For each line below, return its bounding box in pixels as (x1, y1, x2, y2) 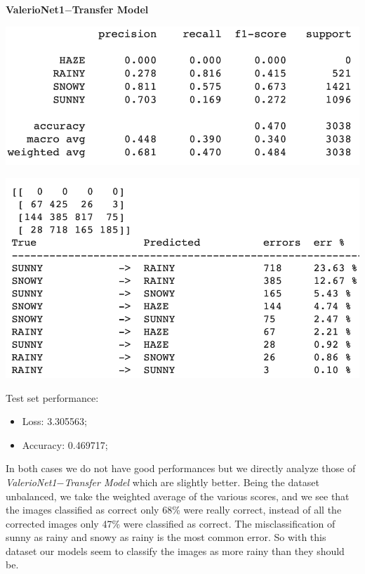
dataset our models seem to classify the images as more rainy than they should (6, 543, 345, 558)
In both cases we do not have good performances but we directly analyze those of (6, 461, 356, 476)
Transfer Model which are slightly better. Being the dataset (64, 474, 319, 489)
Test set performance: (6, 390, 99, 405)
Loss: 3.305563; (22, 414, 87, 429)
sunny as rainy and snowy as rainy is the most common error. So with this (6, 530, 326, 544)
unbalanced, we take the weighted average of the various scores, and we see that (6, 488, 350, 503)
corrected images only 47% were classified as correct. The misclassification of (6, 516, 336, 530)
